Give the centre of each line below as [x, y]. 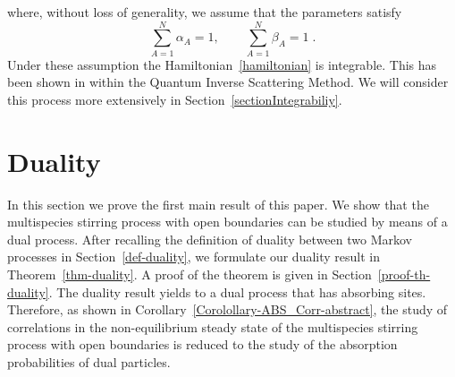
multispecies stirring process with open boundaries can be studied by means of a [227, 222]
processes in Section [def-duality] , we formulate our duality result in [194, 257]
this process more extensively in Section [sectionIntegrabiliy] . [175, 99]
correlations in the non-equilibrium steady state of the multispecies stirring [213, 326]
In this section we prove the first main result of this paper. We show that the [218, 204]
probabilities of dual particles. [89, 361]
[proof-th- [404, 274]
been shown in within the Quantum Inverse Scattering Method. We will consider [228, 82]
